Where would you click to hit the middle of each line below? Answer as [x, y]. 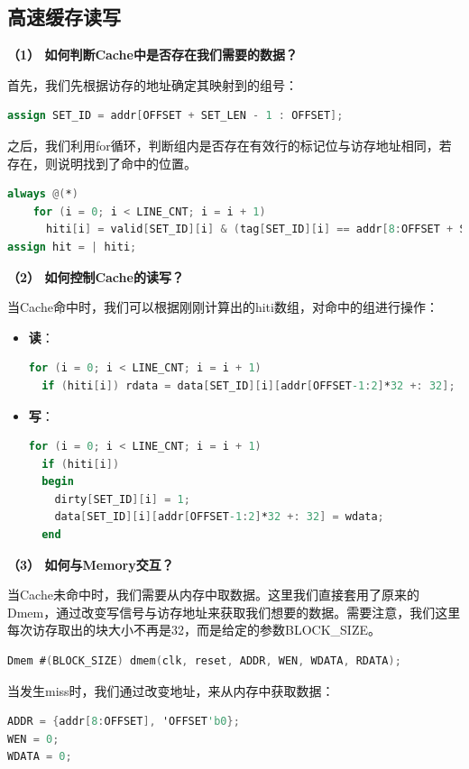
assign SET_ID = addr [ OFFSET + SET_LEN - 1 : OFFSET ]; [175, 116]
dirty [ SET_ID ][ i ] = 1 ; [122, 499]
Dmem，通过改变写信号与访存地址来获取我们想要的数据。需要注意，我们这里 [234, 612]
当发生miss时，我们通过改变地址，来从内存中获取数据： [171, 690]
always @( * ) [43, 194]
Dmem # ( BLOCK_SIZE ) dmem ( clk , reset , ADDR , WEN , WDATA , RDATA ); [204, 661]
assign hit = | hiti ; [72, 247]
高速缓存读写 [64, 17]
